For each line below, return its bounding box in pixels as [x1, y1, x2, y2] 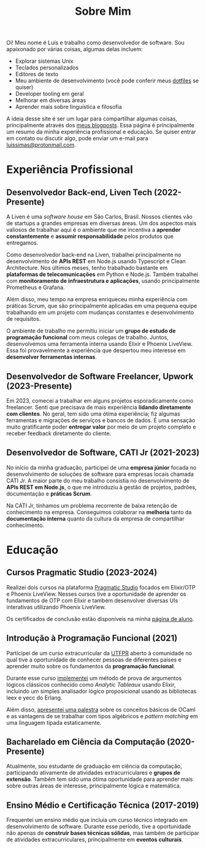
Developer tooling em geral [15, 90, 84, 98]
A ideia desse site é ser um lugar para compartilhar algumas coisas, [6, 115, 178, 122]
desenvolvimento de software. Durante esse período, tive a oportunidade [6, 823, 191, 831]
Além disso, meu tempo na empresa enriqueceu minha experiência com [6, 296, 188, 303]
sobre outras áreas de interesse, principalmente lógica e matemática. [6, 782, 181, 789]
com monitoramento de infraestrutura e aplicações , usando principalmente [6, 277, 200, 285]
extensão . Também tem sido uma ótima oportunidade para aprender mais [6, 776, 193, 783]
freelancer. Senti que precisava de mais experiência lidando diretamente [6, 404, 191, 411]
